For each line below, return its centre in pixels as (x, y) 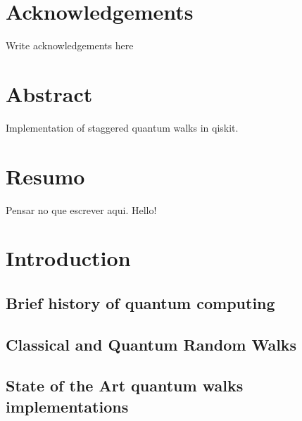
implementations (67, 406)
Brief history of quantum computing (140, 302)
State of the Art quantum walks (125, 385)
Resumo (45, 176)
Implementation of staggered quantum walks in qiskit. (122, 127)
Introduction (68, 258)
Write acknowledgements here (70, 45)
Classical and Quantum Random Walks (151, 344)
